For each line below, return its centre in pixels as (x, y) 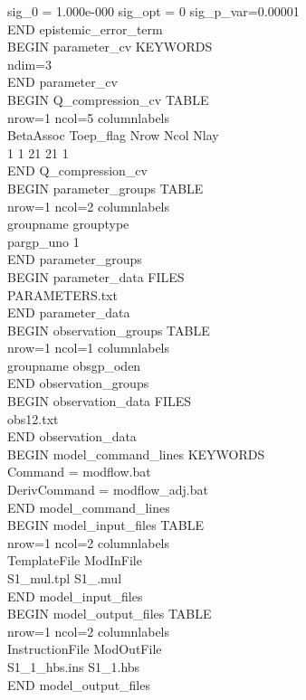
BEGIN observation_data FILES (100, 401)
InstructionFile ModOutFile (85, 649)
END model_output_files (79, 684)
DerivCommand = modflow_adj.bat (108, 490)
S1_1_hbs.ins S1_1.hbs (74, 666)
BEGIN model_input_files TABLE (105, 525)
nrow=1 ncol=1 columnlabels (89, 348)
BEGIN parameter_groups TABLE (105, 188)
